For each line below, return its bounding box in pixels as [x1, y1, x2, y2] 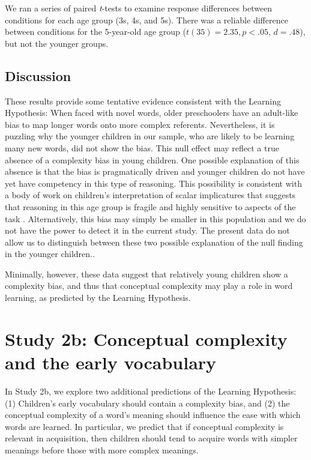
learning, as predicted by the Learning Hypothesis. [5, 291, 191, 304]
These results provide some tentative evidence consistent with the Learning [5, 94, 281, 107]
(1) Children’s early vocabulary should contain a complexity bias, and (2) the [5, 396, 290, 409]
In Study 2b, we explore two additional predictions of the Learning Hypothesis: [5, 384, 297, 397]
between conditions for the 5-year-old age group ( [5, 25, 186, 38]
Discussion [5, 66, 71, 85]
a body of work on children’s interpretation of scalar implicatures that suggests [5, 189, 296, 201]
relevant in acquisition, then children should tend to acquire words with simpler [5, 432, 298, 444]
